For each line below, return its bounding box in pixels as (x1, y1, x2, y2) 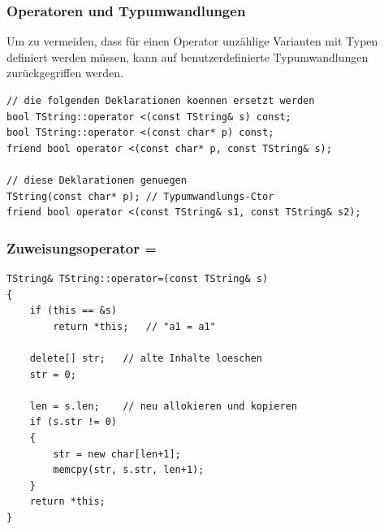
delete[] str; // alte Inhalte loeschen (29, 352, 262, 364)
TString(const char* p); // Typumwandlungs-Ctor (6, 190, 274, 202)
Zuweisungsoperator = (6, 237, 157, 258)
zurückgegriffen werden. (6, 64, 124, 81)
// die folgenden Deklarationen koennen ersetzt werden (6, 95, 315, 106)
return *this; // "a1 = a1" (53, 320, 216, 332)
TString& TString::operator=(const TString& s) (6, 272, 269, 284)
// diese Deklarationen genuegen (6, 174, 187, 186)
